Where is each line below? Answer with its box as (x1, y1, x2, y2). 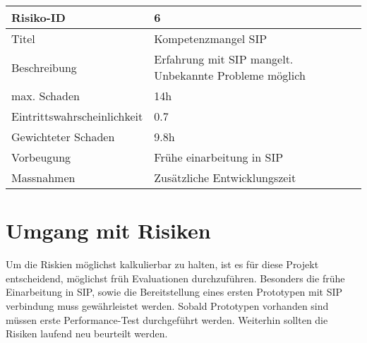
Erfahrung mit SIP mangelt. (154, 51, 294, 67)
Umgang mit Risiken (6, 216, 211, 245)
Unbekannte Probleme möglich (154, 67, 306, 83)
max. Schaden (11, 88, 80, 104)
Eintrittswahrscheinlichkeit (11, 108, 143, 124)
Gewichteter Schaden (11, 128, 115, 145)
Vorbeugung (11, 149, 71, 165)
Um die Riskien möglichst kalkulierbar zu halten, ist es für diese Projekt (6, 257, 319, 272)
